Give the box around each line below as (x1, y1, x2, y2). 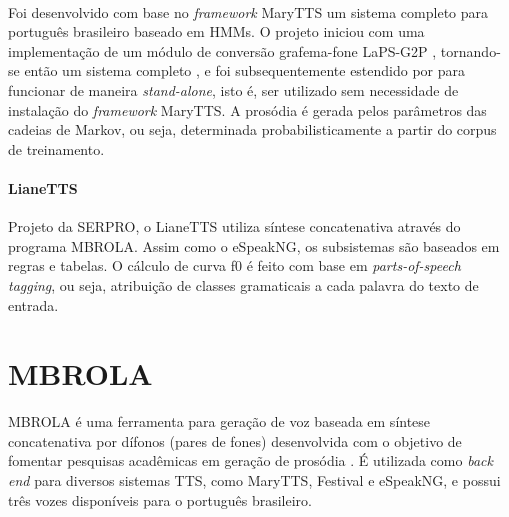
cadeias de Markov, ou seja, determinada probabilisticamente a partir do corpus (8, 119, 497, 140)
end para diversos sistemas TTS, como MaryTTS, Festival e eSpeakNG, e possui (8, 470, 501, 491)
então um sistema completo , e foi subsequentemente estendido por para (24, 60, 466, 81)
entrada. (8, 294, 59, 315)
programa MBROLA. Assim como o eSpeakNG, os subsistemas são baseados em (8, 235, 500, 256)
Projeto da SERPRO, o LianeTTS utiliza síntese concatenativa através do (8, 216, 461, 237)
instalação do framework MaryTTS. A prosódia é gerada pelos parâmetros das (8, 99, 487, 120)
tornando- (440, 40, 501, 61)
